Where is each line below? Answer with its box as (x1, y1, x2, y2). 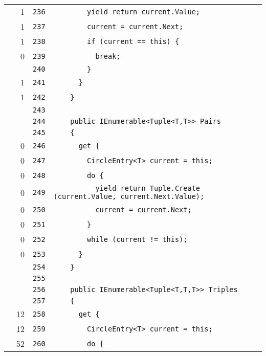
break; (95, 52, 121, 60)
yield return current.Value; (87, 7, 201, 16)
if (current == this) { (87, 37, 180, 46)
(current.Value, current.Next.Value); (53, 192, 205, 201)
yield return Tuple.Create (95, 184, 201, 192)
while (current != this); (87, 235, 188, 243)
